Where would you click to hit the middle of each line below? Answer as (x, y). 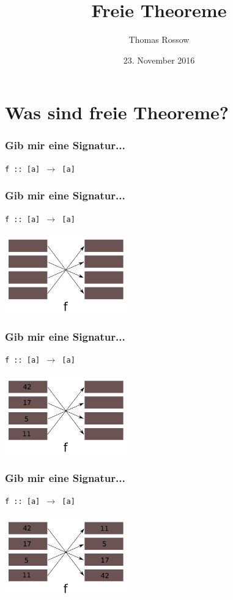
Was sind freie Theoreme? (117, 112)
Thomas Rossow (159, 39)
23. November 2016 (159, 60)
